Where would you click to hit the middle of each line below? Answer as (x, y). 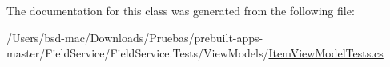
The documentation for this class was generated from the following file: (181, 10)
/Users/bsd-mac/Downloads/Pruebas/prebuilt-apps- (135, 37)
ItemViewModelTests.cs (326, 53)
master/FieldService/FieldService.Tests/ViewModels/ (138, 53)
